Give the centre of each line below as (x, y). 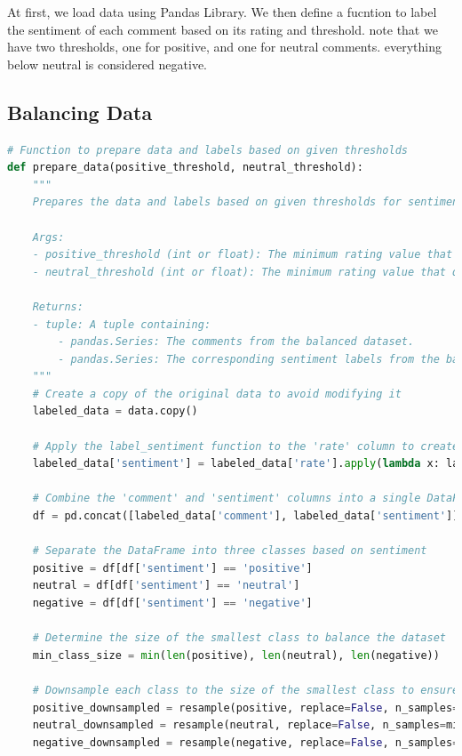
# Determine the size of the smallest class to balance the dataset (239, 638)
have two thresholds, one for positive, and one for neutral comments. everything (224, 47)
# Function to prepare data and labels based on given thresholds (208, 150)
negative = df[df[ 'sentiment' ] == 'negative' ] (172, 603)
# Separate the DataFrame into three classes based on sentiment (230, 551)
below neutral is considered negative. (108, 64)
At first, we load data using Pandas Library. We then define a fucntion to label (222, 12)
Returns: (58, 306)
